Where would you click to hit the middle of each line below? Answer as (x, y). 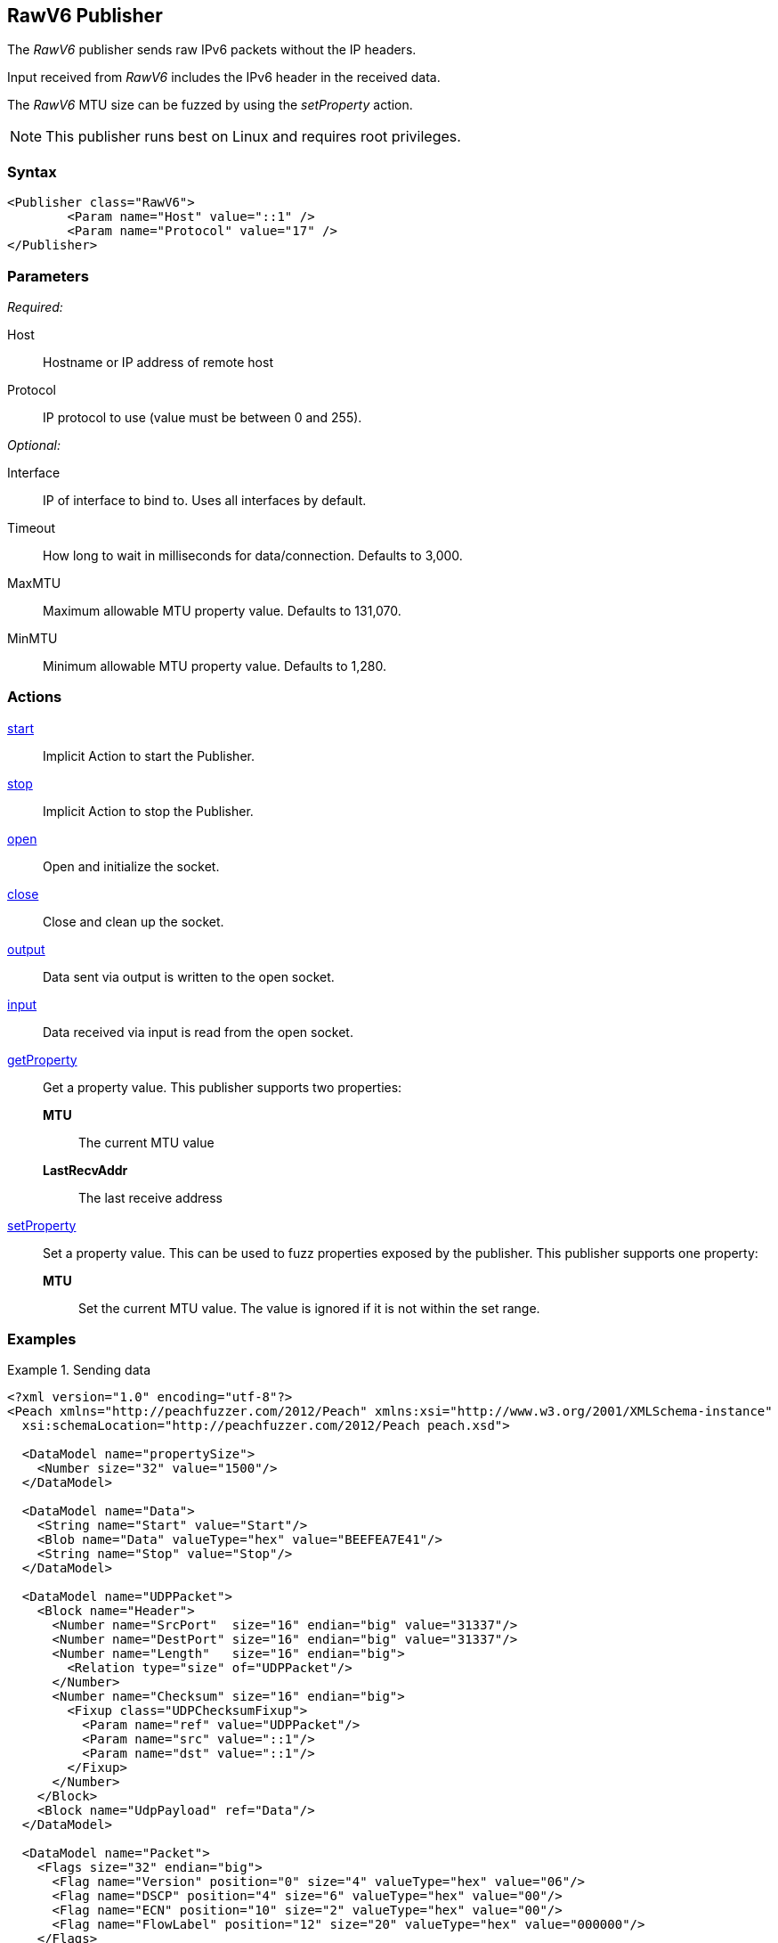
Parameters (48, 276)
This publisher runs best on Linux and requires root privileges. (253, 137)
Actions (35, 697)
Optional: (34, 445)
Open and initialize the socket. (131, 866)
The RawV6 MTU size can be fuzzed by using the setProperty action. (210, 105)
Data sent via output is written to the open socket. (189, 976)
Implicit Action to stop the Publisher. (148, 811)
